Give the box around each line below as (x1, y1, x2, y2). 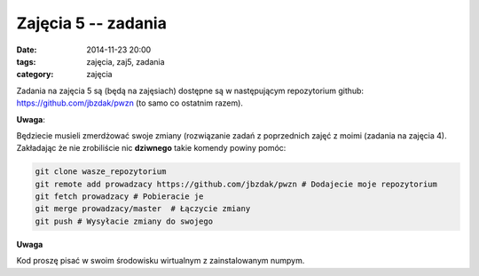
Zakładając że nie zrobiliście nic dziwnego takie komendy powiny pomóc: (16, 143, 287, 154)
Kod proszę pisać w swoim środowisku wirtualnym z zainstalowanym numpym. (16, 256, 305, 266)
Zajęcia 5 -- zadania (16, 13, 168, 33)
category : (16, 69, 54, 80)
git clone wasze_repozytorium (35, 167, 167, 177)
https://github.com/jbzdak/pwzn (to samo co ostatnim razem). (16, 98, 244, 108)
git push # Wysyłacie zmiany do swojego (35, 216, 213, 226)
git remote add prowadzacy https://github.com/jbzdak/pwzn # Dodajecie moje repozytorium (35, 178, 438, 189)
